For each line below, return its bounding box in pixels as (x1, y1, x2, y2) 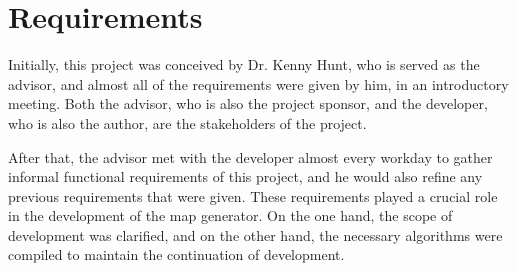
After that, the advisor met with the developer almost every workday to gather (8, 146, 493, 167)
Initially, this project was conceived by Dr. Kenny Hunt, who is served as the (8, 54, 480, 75)
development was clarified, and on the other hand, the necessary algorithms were (8, 224, 503, 245)
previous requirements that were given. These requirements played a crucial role (8, 185, 498, 206)
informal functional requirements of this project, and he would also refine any (8, 166, 483, 187)
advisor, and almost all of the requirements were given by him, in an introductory (8, 73, 509, 94)
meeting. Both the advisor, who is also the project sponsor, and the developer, (8, 93, 488, 114)
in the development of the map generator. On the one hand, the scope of (8, 205, 453, 226)
